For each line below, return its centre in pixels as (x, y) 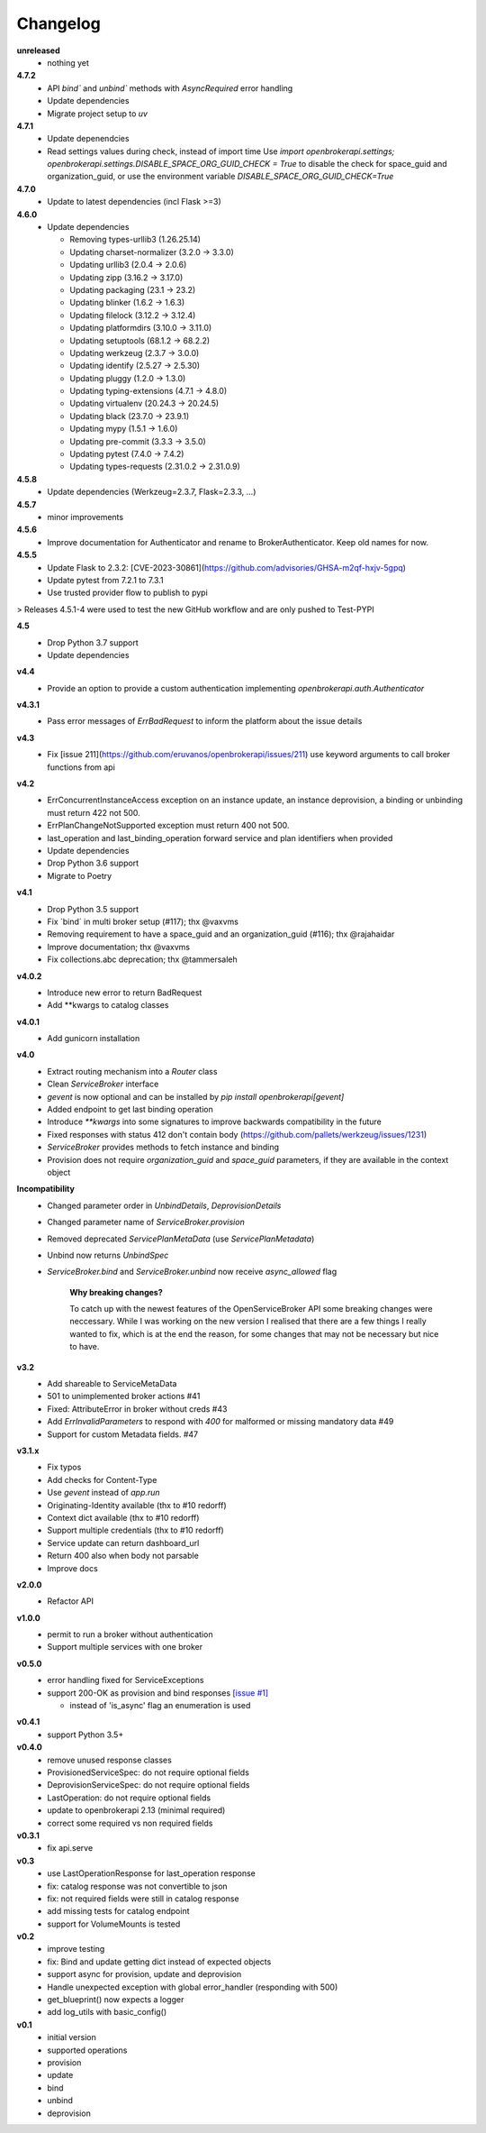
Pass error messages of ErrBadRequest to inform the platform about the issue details (205, 721)
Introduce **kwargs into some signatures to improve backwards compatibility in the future (214, 1121)
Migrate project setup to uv (98, 114)
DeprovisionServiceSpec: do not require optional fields (148, 1785)
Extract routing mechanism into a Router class (132, 1071)
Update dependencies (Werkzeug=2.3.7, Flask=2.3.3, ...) (152, 492)
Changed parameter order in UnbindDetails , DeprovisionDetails (164, 1205)
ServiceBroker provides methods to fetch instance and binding (163, 1147)
